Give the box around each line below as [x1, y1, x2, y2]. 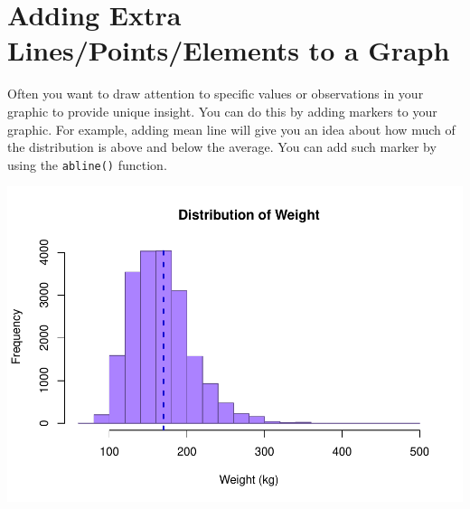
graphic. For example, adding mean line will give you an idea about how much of [7, 119, 456, 138]
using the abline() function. [7, 155, 167, 174]
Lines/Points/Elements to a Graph [7, 32, 450, 69]
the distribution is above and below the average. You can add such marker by [7, 137, 437, 156]
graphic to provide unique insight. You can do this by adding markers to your [7, 101, 437, 120]
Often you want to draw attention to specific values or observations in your [7, 84, 424, 103]
